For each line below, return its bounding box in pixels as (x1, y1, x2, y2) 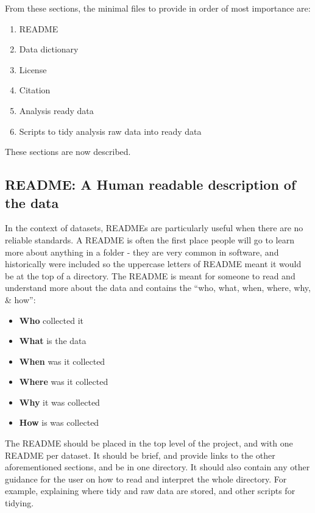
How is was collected (19, 416, 99, 429)
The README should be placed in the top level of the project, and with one (5, 437, 293, 450)
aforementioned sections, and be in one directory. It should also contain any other (5, 461, 310, 473)
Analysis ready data (19, 104, 94, 117)
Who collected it (19, 314, 83, 326)
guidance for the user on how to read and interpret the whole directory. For (5, 472, 287, 485)
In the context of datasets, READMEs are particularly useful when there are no (5, 221, 303, 234)
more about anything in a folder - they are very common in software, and (5, 245, 279, 258)
